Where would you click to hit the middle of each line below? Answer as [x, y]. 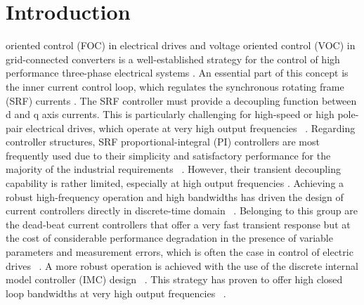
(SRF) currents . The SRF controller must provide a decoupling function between [181, 100]
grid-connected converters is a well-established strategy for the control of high [173, 59]
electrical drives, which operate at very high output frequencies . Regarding [190, 128]
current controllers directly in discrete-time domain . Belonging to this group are [182, 210]
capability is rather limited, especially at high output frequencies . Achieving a [175, 183]
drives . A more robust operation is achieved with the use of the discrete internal [182, 265]
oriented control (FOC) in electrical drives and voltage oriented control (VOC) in [181, 45]
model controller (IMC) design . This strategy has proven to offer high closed [174, 279]
